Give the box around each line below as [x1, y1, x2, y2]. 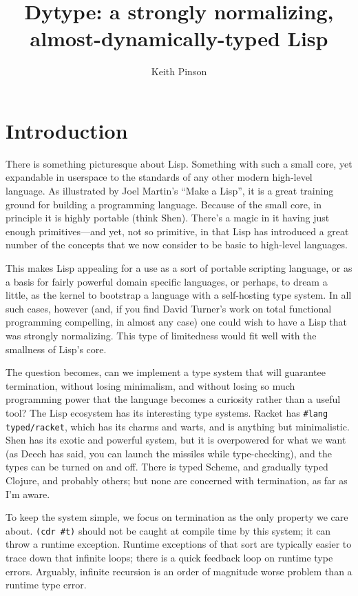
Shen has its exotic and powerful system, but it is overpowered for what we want [6, 433, 346, 447]
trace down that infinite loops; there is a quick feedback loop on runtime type [6, 550, 333, 565]
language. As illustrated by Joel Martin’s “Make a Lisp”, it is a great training [6, 183, 334, 198]
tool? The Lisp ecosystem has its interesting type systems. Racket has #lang [6, 405, 328, 419]
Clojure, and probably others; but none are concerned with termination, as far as [6, 473, 348, 488]
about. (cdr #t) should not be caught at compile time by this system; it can [6, 523, 331, 537]
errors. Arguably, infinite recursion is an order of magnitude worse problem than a [6, 564, 352, 578]
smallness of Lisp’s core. [6, 341, 107, 356]
